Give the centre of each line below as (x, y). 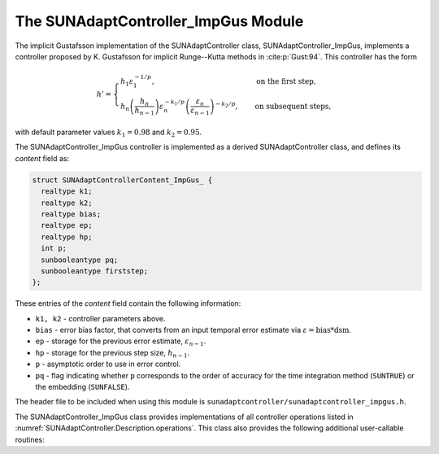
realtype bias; (71, 214)
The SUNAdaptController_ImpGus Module (159, 21)
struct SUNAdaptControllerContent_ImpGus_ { (122, 180)
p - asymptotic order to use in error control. (108, 364)
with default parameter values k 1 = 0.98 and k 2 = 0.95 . (109, 133)
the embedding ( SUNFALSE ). (83, 387)
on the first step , (286, 81)
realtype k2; (67, 203)
